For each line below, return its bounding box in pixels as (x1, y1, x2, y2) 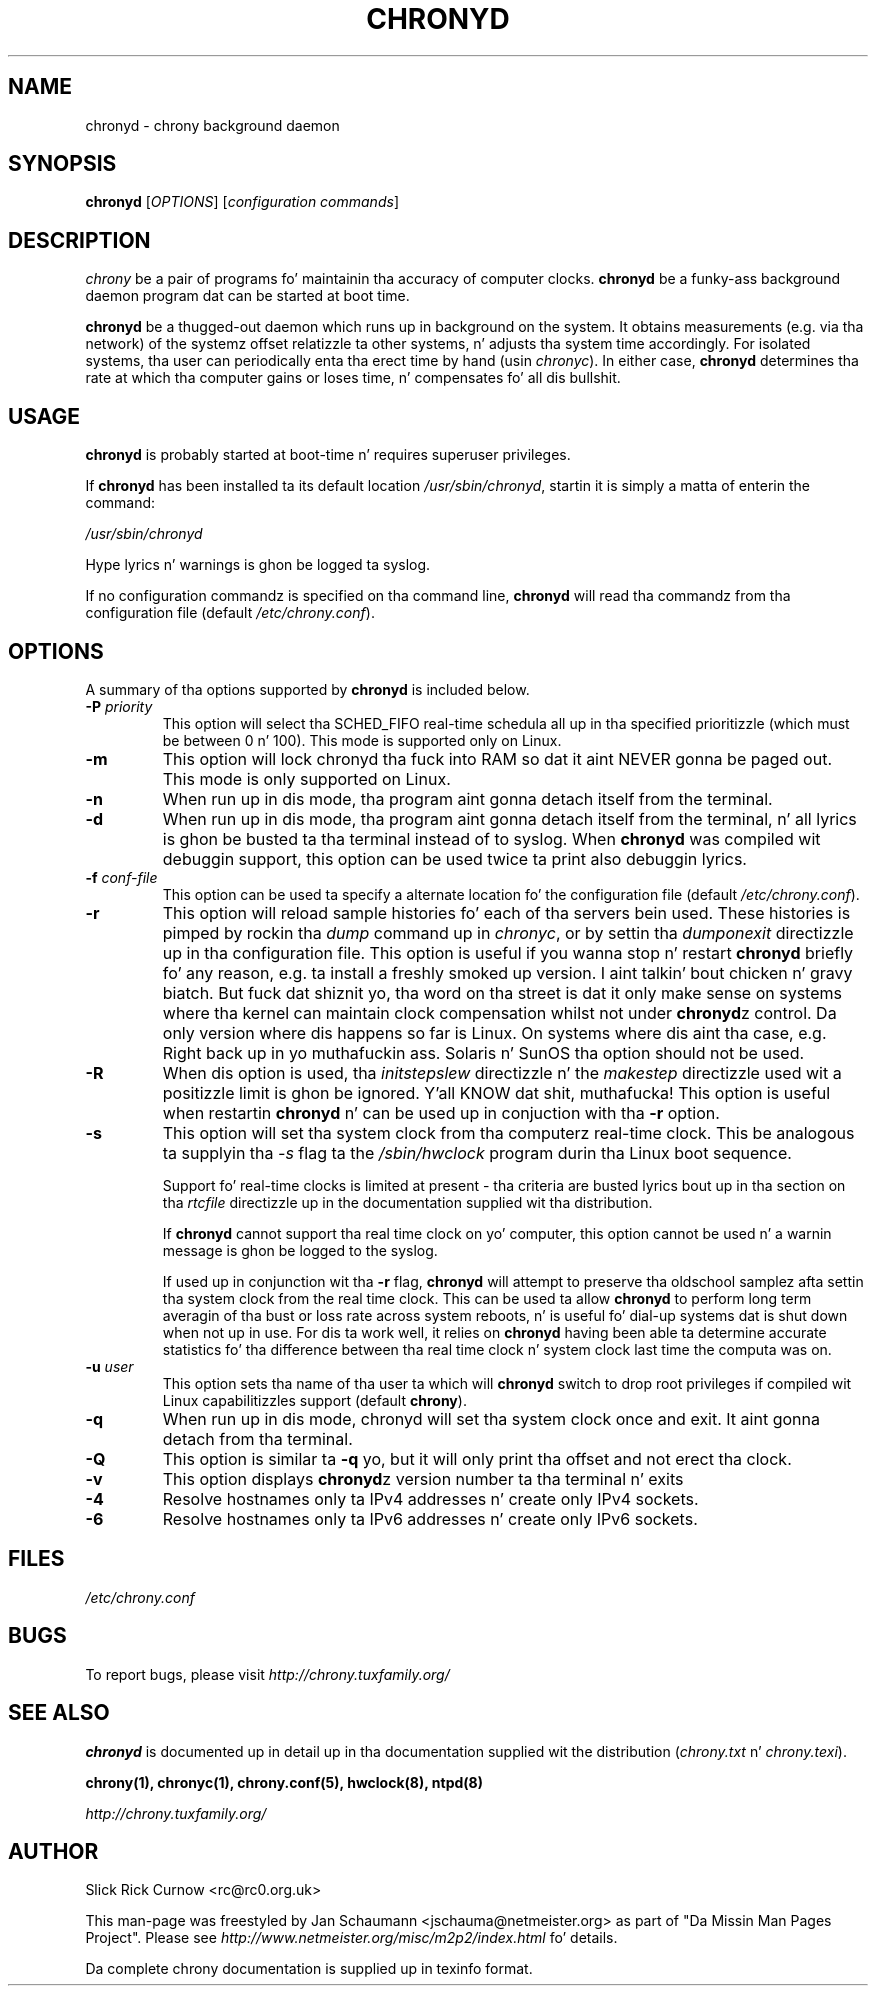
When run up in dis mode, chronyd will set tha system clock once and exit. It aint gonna (162, 1408, 820, 1429)
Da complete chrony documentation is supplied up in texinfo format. (85, 1960, 533, 1978)
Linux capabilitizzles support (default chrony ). (162, 1391, 467, 1409)
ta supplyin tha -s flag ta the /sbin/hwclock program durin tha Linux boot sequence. (162, 1142, 792, 1163)
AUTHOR (8, 1838, 99, 1864)
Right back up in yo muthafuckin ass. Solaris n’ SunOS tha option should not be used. (162, 1042, 805, 1063)
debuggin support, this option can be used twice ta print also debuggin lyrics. (162, 848, 747, 869)
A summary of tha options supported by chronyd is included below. (85, 680, 530, 698)
